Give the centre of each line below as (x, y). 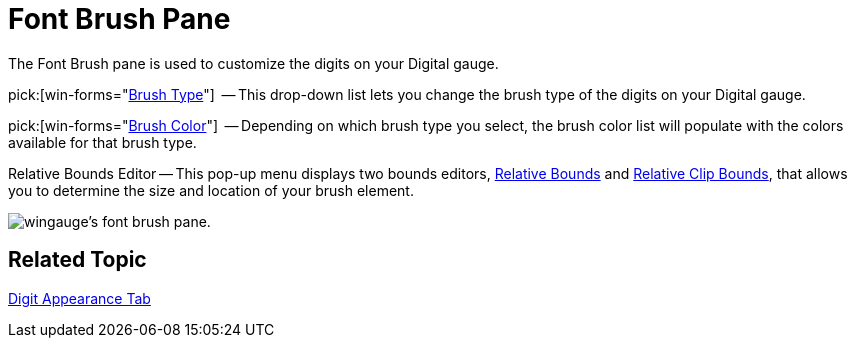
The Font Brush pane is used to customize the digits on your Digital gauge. (253, 63)
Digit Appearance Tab (79, 298)
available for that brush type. (102, 142)
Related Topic (77, 260)
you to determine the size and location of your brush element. (211, 190)
